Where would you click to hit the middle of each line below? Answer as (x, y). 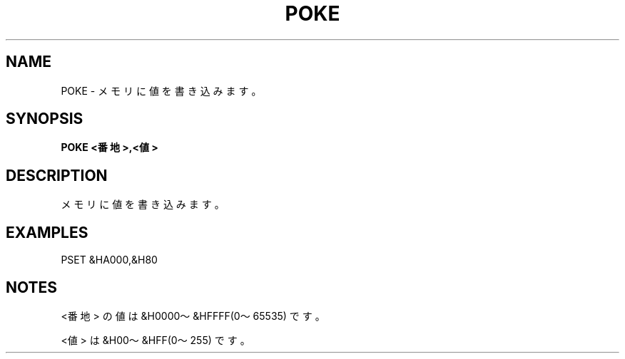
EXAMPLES (47, 232)
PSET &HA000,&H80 (109, 260)
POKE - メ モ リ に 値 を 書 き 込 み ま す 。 (161, 90)
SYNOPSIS (45, 119)
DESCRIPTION (57, 175)
